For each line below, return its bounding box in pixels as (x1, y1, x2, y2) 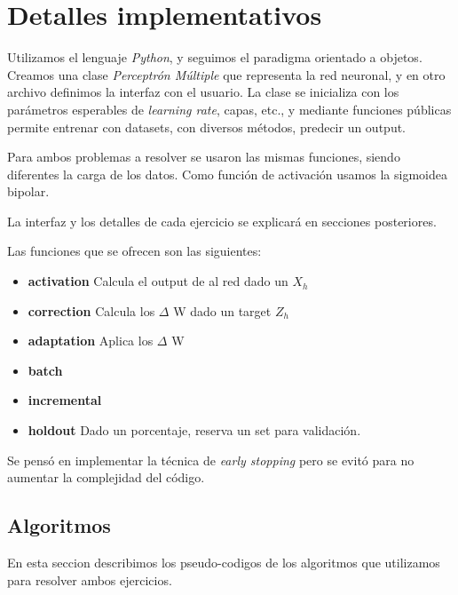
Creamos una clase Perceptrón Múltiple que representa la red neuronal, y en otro (7, 65, 446, 83)
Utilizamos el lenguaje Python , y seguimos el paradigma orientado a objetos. (7, 48, 422, 67)
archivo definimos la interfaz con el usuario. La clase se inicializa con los (7, 83, 399, 101)
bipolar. (7, 182, 50, 201)
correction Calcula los (28, 301, 155, 320)
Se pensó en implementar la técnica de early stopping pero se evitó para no (7, 450, 415, 469)
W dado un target (173, 301, 272, 320)
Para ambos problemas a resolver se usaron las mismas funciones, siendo (7, 147, 400, 166)
